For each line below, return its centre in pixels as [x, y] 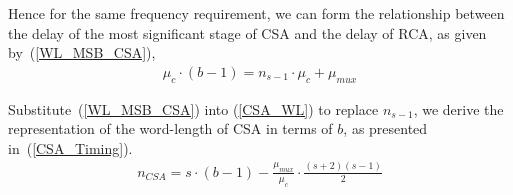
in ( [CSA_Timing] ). [70, 147]
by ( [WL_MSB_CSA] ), [82, 52]
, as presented [385, 128]
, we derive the [458, 108]
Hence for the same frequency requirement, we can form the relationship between [256, 13]
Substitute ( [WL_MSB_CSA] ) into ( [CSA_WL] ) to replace [193, 108]
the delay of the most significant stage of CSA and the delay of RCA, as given [247, 32]
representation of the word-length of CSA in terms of [170, 128]
